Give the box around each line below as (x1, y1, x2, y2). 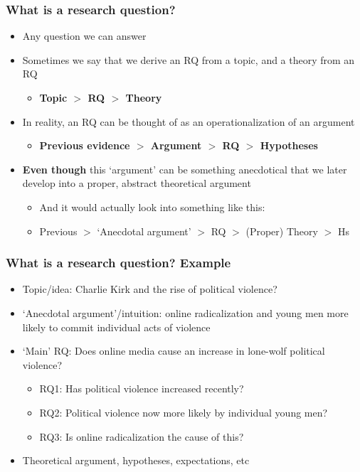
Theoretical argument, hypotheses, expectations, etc (22, 453, 250, 468)
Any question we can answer (22, 28, 147, 43)
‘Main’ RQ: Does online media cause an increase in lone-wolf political (22, 343, 325, 358)
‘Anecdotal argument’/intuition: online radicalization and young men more (22, 305, 349, 320)
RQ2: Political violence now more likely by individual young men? (39, 404, 328, 419)
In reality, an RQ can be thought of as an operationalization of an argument (22, 114, 355, 129)
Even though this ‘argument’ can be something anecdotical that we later (22, 161, 347, 176)
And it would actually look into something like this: (39, 199, 265, 214)
